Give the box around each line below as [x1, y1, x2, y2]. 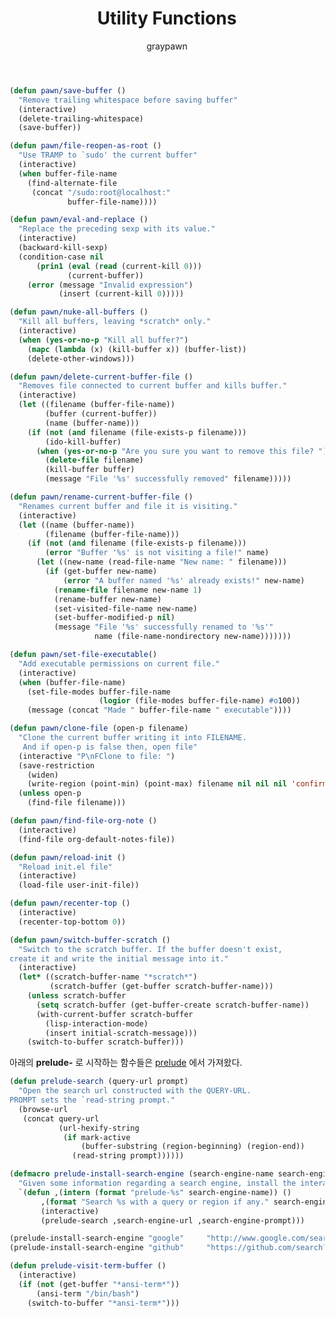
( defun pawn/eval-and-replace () [9, 215, 149, 225]
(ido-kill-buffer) [45, 437, 122, 447]
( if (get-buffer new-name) [45, 567, 158, 577]
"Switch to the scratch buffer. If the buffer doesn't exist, [18, 944, 283, 954]
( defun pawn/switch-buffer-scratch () [9, 935, 171, 945]
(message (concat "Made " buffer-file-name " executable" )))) [27, 705, 292, 716]
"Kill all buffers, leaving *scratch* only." [18, 317, 212, 327]
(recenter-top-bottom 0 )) [18, 917, 127, 927]
